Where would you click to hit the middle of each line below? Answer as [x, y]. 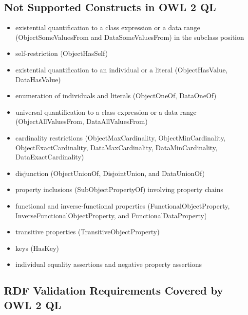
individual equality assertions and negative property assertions [108, 264]
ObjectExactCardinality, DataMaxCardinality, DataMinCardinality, [116, 147]
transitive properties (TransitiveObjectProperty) [87, 232]
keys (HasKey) [37, 248]
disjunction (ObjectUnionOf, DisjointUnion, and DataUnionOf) [110, 173]
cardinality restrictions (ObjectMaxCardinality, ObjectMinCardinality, [120, 137]
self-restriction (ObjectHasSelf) [62, 53]
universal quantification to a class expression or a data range [106, 112]
